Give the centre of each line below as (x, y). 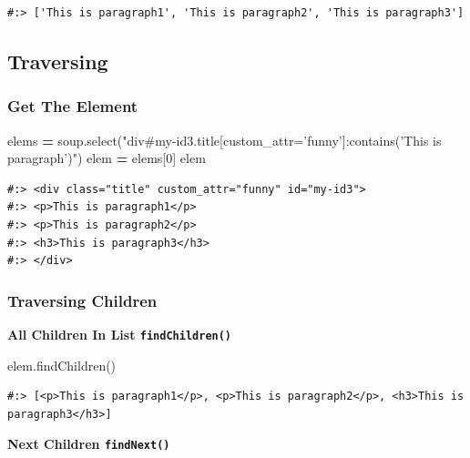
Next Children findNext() (89, 444)
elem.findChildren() (62, 365)
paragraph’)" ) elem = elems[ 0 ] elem (107, 158)
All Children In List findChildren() (120, 334)
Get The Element (73, 106)
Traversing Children (82, 300)
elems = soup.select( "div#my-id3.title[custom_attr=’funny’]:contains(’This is (225, 140)
